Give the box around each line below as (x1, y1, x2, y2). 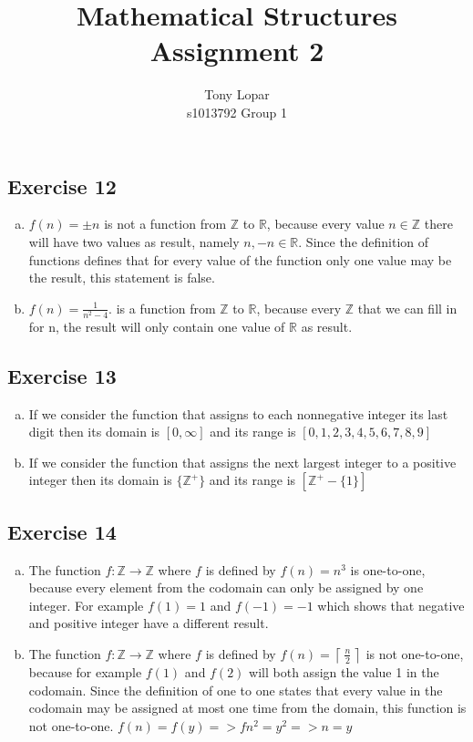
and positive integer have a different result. (28, 613, 269, 633)
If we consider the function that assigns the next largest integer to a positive (28, 452, 457, 471)
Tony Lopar (204, 85, 270, 104)
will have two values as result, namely (28, 232, 240, 251)
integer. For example (28, 595, 144, 614)
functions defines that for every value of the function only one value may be (28, 250, 452, 269)
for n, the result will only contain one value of (28, 316, 285, 335)
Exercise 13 (7, 361, 117, 389)
